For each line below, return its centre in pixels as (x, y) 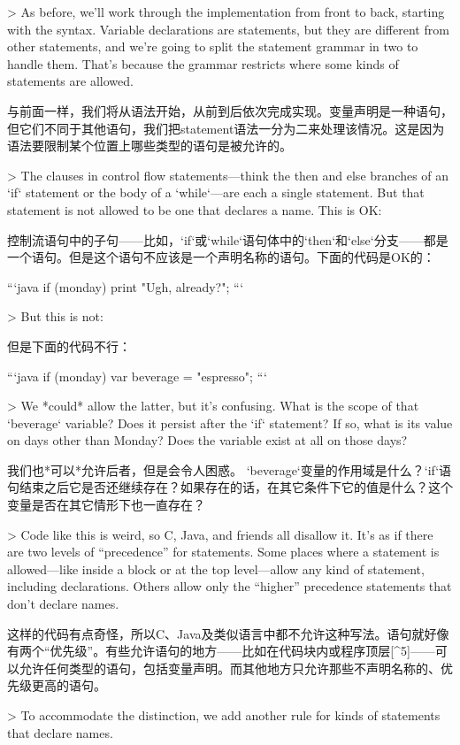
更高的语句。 (69, 685)
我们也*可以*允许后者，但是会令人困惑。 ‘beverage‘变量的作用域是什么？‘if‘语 (230, 469)
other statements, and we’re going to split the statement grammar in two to (213, 46)
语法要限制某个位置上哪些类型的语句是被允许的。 (149, 146)
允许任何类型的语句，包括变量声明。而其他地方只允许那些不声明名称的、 (230, 668)
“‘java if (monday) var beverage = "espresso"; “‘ (137, 376)
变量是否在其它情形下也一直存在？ (106, 505)
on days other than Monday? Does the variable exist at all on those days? (207, 440)
